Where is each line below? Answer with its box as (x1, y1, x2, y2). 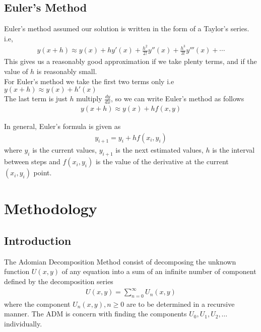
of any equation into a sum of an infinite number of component (61, 266, 256, 277)
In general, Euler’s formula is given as (4, 120, 121, 131)
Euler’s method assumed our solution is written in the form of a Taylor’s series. (4, 23, 249, 34)
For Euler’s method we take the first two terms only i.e (4, 76, 174, 86)
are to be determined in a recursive (126, 298, 235, 309)
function (4, 266, 30, 277)
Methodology (4, 198, 97, 219)
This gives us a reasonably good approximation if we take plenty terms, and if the (4, 56, 257, 67)
